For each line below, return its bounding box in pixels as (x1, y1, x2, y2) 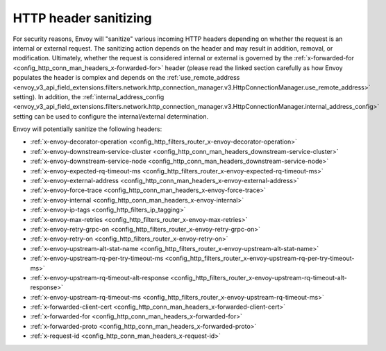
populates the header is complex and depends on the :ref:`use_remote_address (12, 74, 240, 82)
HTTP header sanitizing (12, 10, 152, 26)
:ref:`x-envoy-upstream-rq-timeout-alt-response (30, 273, 169, 282)
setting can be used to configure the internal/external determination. (12, 112, 209, 121)
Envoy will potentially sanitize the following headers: (12, 125, 162, 133)
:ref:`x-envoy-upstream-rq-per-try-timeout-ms (30, 254, 164, 263)
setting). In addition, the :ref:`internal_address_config (12, 92, 165, 101)
